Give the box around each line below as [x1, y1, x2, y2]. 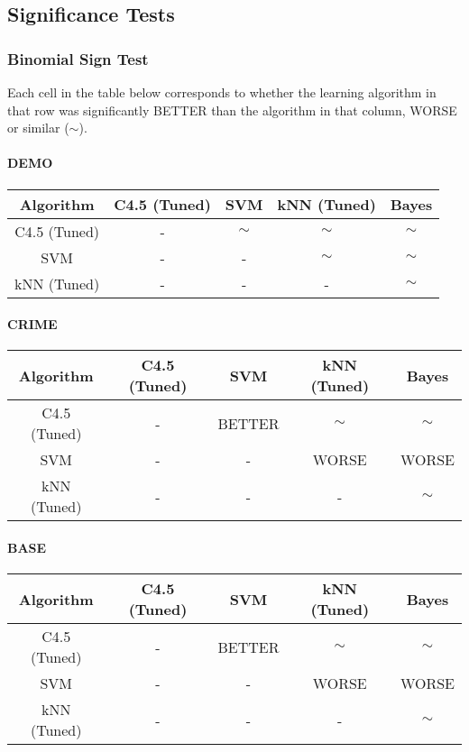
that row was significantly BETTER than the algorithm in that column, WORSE [7, 100, 457, 119]
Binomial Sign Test [7, 47, 149, 69]
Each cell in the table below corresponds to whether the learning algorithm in [7, 83, 437, 101]
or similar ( [7, 118, 69, 137]
